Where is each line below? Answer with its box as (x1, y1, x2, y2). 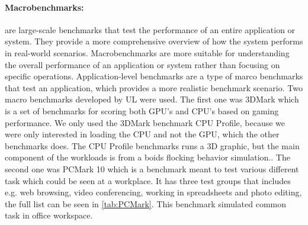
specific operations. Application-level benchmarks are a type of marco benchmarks (5, 70, 303, 82)
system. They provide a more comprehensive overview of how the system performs (5, 35, 303, 47)
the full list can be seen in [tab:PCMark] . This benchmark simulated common (5, 197, 287, 210)
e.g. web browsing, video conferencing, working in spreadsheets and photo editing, (5, 186, 302, 198)
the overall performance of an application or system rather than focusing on (5, 58, 280, 70)
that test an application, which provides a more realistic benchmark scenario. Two (5, 81, 303, 94)
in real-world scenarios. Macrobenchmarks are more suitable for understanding (5, 46, 290, 59)
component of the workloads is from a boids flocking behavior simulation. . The (5, 151, 290, 163)
